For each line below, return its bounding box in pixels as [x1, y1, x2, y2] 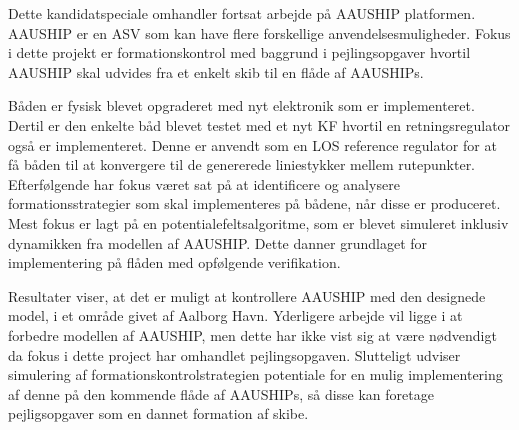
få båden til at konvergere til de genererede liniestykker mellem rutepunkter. [8, 154, 476, 175]
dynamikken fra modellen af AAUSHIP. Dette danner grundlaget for [8, 232, 428, 253]
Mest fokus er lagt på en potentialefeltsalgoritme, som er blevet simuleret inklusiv [8, 212, 509, 233]
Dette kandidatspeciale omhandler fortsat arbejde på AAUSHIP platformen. [8, 3, 476, 23]
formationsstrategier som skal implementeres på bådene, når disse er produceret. [8, 193, 501, 214]
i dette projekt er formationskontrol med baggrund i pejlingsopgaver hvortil [8, 42, 471, 63]
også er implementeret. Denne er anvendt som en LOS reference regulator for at [8, 134, 497, 155]
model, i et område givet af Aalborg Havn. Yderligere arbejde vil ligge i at [8, 305, 463, 326]
